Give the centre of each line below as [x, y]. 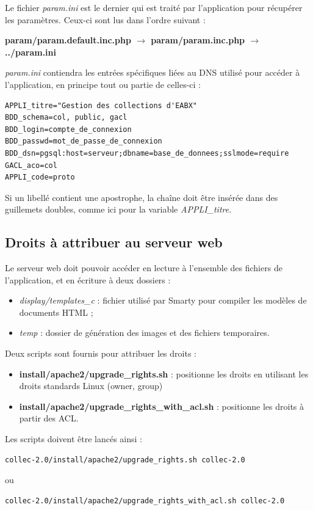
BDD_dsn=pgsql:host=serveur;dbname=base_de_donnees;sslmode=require [147, 153]
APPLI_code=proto [40, 177]
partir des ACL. [49, 418]
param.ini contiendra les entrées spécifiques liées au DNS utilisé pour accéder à [153, 72]
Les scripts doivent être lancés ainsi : [74, 439]
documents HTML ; [56, 312]
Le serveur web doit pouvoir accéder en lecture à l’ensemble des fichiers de [144, 268]
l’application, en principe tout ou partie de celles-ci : [103, 84]
